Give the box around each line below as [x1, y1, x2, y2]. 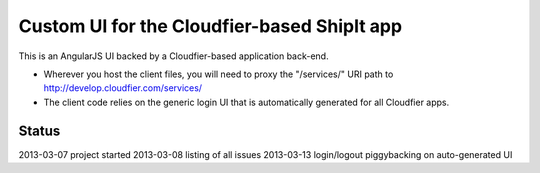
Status [18, 122, 61, 139]
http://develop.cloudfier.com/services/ [43, 82, 203, 94]
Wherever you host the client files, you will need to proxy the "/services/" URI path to [43, 68, 394, 80]
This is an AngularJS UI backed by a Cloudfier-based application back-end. [18, 50, 329, 62]
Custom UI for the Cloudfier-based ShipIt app [18, 15, 403, 37]
